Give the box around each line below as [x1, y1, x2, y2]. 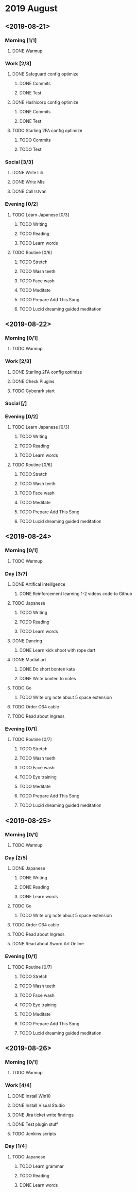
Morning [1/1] [5, 37, 37, 44]
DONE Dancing [12, 638, 42, 644]
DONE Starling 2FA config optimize [12, 369, 83, 375]
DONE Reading [19, 884, 50, 890]
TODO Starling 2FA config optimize [12, 127, 83, 134]
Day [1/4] [5, 1143, 27, 1150]
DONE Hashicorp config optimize [12, 99, 79, 105]
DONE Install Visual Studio [12, 1102, 65, 1108]
